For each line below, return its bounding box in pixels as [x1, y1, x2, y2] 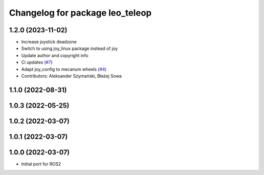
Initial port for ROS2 [21, 161, 61, 167]
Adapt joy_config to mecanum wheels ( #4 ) [21, 66, 107, 72]
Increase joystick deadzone [21, 39, 77, 45]
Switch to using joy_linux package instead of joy [21, 45, 118, 51]
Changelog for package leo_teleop [9, 7, 152, 18]
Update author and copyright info [21, 52, 88, 58]
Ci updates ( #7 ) [21, 59, 53, 66]
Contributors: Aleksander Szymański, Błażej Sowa [21, 73, 122, 79]
